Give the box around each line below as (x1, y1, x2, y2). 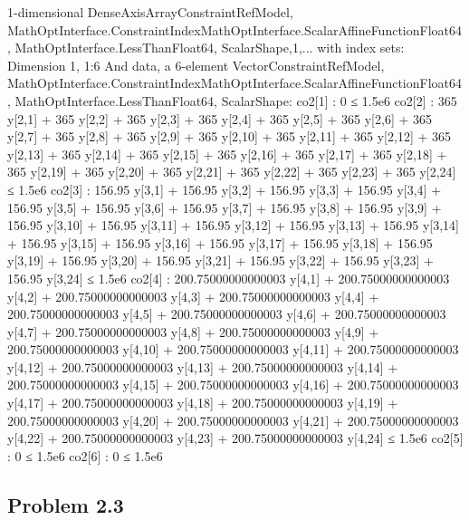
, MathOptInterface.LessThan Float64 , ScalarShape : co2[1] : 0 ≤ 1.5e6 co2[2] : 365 (7, 91, 457, 110)
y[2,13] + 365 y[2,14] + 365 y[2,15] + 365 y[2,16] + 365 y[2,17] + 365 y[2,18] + (7, 144, 447, 163)
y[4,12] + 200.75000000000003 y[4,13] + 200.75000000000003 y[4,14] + (7, 357, 398, 376)
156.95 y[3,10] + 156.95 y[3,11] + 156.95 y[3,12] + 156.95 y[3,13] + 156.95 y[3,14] (7, 216, 459, 235)
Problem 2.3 (7, 490, 124, 518)
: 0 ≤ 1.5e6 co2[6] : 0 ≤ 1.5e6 (7, 446, 163, 465)
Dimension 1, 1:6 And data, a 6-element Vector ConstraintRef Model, (7, 55, 385, 74)
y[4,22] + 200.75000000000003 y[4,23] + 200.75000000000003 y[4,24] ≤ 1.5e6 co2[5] (7, 429, 464, 448)
